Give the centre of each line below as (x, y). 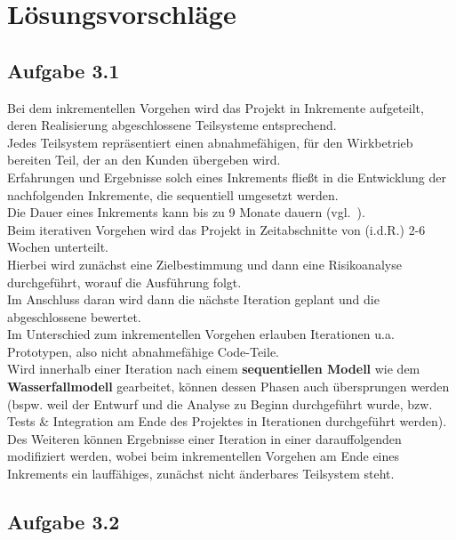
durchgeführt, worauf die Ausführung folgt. (124, 282)
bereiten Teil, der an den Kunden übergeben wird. (144, 160)
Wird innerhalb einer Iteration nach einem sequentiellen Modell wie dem (214, 369)
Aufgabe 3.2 (64, 522)
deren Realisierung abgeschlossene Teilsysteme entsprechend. (172, 125)
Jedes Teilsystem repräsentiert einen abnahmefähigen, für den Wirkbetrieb (210, 142)
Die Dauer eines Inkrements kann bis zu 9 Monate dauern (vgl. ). (186, 212)
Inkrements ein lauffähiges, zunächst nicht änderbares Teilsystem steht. (201, 474)
